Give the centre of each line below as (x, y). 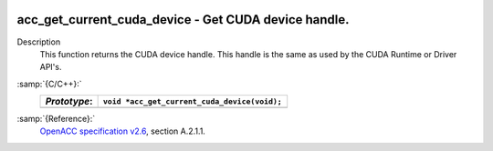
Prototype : (69, 102)
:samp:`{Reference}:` (56, 119)
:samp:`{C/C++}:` (49, 84)
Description (39, 42)
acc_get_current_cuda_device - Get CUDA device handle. (184, 20)
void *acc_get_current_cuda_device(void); (192, 101)
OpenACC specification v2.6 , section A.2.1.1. (122, 131)
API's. (51, 67)
